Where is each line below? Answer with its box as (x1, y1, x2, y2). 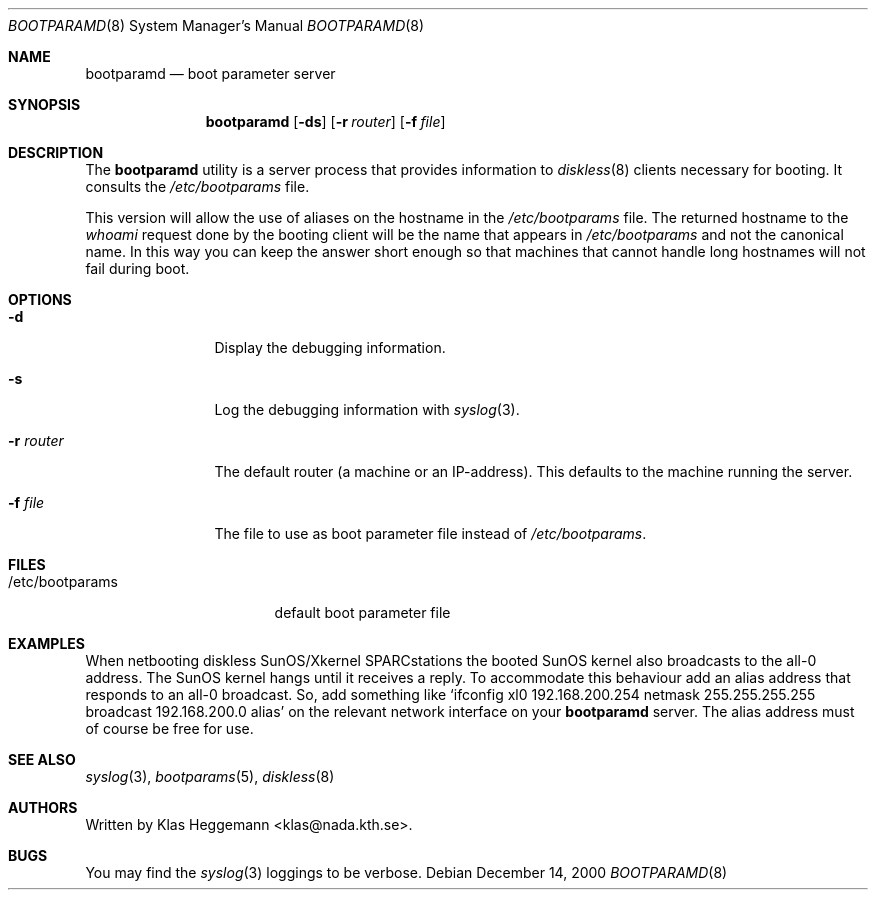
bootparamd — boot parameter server (85, 65, 336, 82)
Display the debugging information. (214, 339, 446, 356)
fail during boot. (85, 260, 190, 277)
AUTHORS (8, 799, 78, 816)
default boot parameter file (274, 604, 451, 621)
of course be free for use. (85, 720, 254, 737)
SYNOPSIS (8, 96, 81, 113)
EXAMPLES (8, 635, 85, 652)
